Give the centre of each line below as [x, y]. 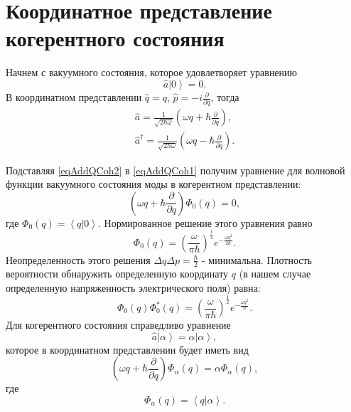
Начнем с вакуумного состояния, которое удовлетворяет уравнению [152, 72]
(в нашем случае [275, 274]
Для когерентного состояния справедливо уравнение [118, 325]
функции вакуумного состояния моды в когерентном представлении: [153, 184]
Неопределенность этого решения [78, 259]
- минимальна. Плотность [257, 259]
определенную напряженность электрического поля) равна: [133, 288]
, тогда [225, 97]
